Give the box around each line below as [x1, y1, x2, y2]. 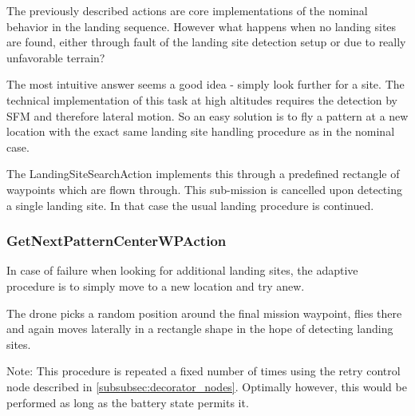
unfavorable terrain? [6, 49, 105, 65]
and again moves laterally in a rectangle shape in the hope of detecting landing [6, 320, 393, 337]
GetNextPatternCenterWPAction [6, 231, 227, 251]
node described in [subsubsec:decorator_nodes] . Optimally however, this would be [6, 378, 407, 394]
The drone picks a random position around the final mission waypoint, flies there [6, 304, 402, 321]
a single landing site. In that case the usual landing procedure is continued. [6, 196, 374, 213]
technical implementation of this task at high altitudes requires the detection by [6, 91, 397, 108]
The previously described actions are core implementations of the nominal [6, 2, 368, 18]
